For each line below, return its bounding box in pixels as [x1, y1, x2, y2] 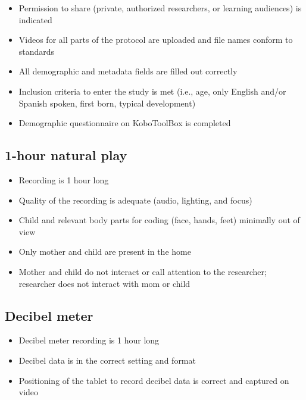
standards [18, 45, 55, 57]
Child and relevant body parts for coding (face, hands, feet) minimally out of [18, 214, 300, 226]
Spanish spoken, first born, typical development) [18, 96, 196, 109]
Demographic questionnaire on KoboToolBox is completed [18, 117, 231, 129]
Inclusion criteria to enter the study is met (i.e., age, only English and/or [18, 85, 286, 97]
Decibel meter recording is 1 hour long [18, 334, 160, 346]
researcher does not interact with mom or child [18, 277, 191, 289]
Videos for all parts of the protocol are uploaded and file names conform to [18, 33, 293, 46]
